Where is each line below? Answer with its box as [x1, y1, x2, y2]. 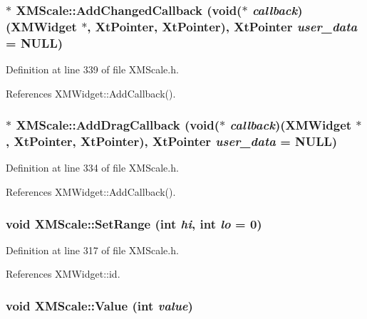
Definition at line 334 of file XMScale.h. [6, 160, 179, 175]
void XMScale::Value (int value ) [6, 296, 193, 314]
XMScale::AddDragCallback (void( [16, 116, 220, 134]
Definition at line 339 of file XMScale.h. [6, 62, 179, 77]
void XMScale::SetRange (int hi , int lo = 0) [6, 214, 262, 232]
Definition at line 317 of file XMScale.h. [6, 242, 179, 257]
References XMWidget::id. [6, 266, 120, 281]
